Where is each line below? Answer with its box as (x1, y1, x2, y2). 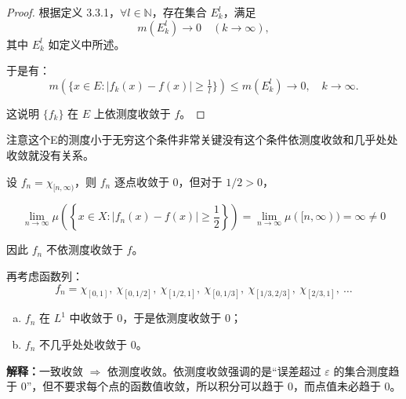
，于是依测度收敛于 (122, 309, 222, 326)
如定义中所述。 (48, 35, 125, 52)
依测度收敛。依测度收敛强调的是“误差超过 (107, 362, 321, 379)
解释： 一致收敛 (6, 362, 83, 379)
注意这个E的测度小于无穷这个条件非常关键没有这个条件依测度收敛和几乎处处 (6, 131, 398, 148)
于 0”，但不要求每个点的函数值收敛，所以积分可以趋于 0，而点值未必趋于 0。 (6, 378, 401, 394)
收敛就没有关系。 (6, 146, 94, 163)
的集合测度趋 (333, 362, 400, 379)
